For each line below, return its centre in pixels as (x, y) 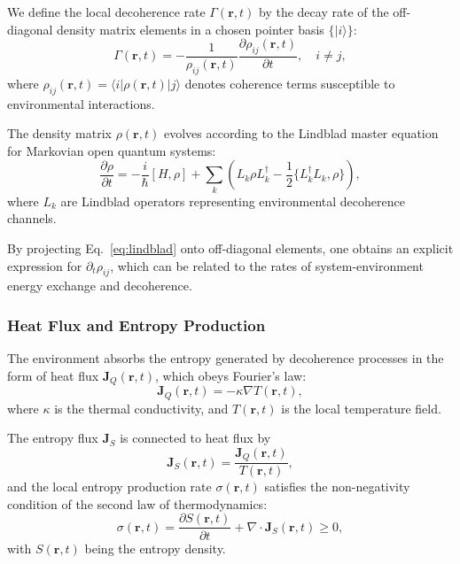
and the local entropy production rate (109, 487)
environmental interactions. (81, 103)
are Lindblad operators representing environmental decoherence (233, 201)
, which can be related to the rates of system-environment (267, 265)
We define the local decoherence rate (106, 12)
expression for (45, 265)
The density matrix (59, 133)
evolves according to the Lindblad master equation (301, 133)
